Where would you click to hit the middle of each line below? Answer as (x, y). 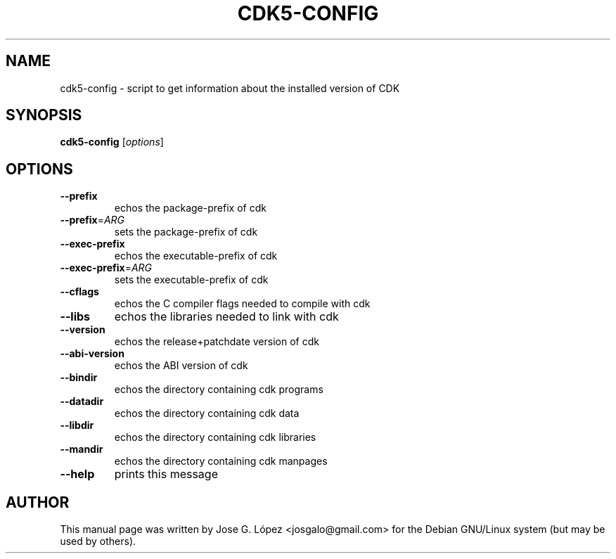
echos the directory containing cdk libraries (215, 437)
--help (77, 474)
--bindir (79, 378)
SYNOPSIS (44, 115)
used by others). (98, 541)
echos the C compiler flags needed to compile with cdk (242, 304)
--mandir (82, 449)
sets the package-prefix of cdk (186, 232)
